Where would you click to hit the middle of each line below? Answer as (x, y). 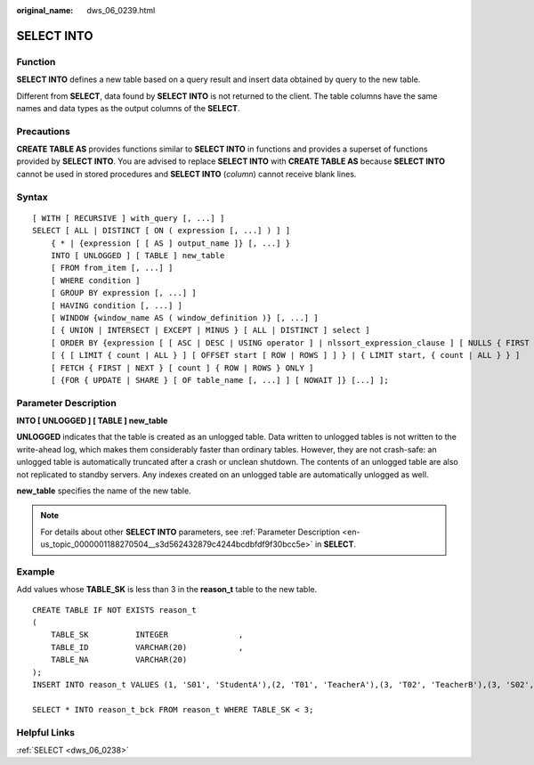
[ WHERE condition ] (95, 280)
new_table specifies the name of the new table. (104, 491)
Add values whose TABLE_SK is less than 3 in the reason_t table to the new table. (167, 590)
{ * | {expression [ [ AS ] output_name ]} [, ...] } (170, 243)
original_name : (45, 10)
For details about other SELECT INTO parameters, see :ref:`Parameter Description (190, 532)
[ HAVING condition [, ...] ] (116, 305)
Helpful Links (46, 732)
